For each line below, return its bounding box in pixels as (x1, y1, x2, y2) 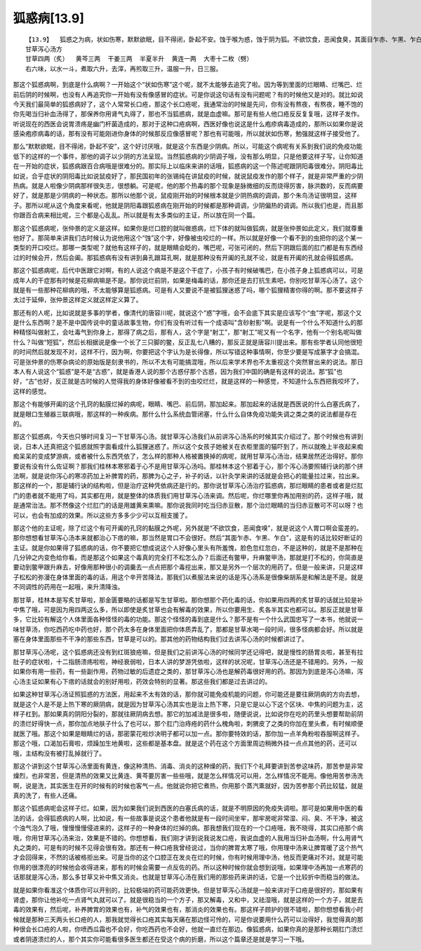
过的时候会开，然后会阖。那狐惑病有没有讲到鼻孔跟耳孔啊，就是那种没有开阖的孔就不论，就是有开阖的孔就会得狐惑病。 (13, 253, 357, 262)
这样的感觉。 (13, 386, 51, 396)
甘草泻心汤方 (25, 45, 62, 53)
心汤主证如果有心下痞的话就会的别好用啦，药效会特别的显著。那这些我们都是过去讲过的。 (13, 677, 272, 685)
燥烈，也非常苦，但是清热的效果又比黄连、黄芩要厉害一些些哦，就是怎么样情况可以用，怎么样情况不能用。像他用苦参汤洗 (13, 771, 363, 780)
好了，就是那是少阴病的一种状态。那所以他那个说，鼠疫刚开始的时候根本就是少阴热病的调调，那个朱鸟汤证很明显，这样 (13, 191, 357, 200)
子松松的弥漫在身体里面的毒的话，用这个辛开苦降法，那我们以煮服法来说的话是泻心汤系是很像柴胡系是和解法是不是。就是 (13, 572, 363, 581)
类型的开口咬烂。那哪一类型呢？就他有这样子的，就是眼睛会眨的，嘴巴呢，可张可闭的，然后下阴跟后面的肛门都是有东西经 (13, 243, 363, 252)
